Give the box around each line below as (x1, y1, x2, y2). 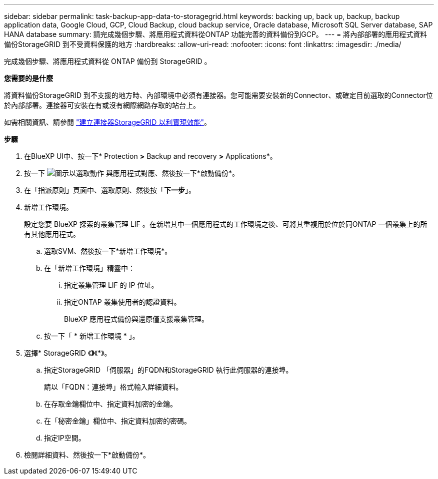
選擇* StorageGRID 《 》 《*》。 (24, 349, 111, 357)
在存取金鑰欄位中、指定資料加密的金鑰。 (44, 400, 177, 408)
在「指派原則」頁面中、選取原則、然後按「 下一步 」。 (24, 186, 195, 194)
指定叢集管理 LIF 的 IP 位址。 (64, 281, 158, 289)
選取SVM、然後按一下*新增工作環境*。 (44, 247, 172, 255)
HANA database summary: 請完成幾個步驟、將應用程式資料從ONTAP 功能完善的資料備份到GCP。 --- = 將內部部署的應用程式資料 (4, 30, 427, 38)
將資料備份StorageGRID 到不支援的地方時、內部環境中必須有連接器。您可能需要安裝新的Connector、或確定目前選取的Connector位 (4, 91, 433, 99)
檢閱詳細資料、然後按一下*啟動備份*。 (24, 451, 150, 459)
